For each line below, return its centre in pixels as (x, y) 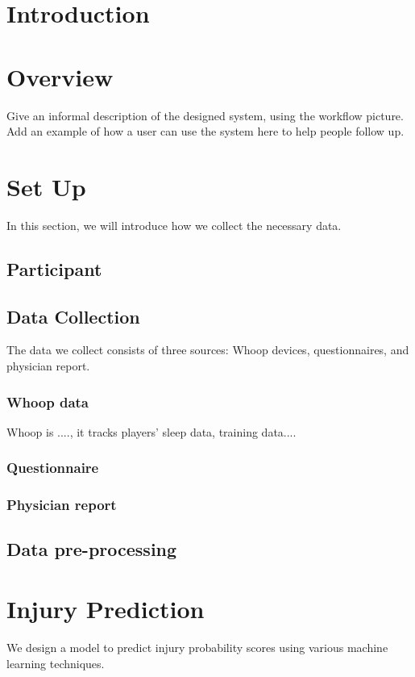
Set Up (46, 186)
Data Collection (73, 316)
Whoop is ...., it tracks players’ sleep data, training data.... (151, 431)
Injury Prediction (106, 609)
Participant (54, 268)
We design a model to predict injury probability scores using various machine (197, 647)
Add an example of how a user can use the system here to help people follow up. (205, 131)
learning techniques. (56, 663)
